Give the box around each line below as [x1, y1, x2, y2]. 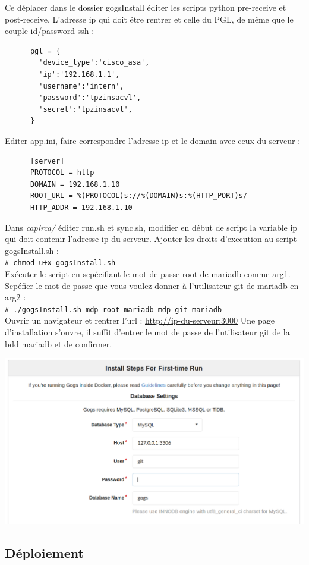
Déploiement [5, 543, 84, 561]
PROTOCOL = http [30, 168, 94, 177]
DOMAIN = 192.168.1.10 [30, 180, 120, 189]
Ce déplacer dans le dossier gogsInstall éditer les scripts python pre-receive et [5, 1, 286, 13]
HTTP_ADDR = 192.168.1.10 [30, 203, 133, 212]
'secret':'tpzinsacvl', [39, 105, 133, 114]
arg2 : [5, 291, 26, 303]
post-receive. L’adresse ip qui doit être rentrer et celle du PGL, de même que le [5, 12, 294, 25]
